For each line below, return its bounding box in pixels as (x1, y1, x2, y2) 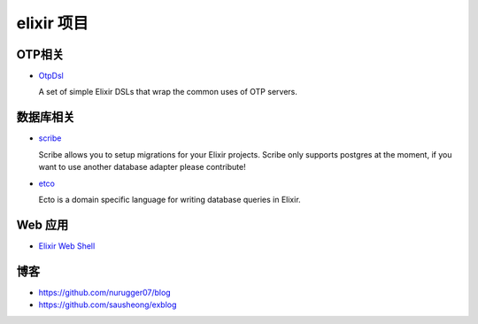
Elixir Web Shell (38, 240, 96, 251)
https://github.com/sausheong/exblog (38, 299, 177, 310)
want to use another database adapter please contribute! (38, 162, 247, 173)
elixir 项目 (16, 13, 89, 33)
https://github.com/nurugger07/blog (38, 287, 172, 297)
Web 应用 (16, 217, 69, 232)
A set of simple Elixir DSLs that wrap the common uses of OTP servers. (38, 87, 298, 97)
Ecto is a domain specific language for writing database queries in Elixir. (38, 194, 301, 204)
